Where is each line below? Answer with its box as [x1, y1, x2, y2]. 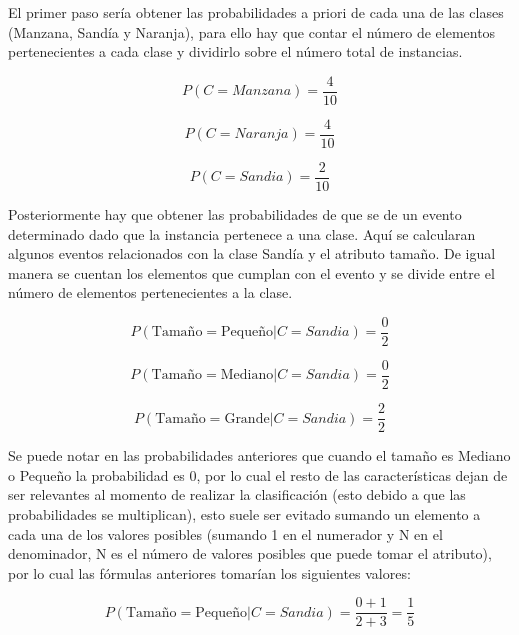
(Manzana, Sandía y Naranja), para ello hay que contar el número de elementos [8, 21, 496, 42]
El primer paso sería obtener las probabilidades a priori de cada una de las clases [8, 2, 504, 22]
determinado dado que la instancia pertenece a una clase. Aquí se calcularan [8, 223, 476, 244]
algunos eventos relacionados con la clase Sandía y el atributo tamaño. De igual [8, 243, 496, 264]
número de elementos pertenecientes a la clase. [8, 282, 293, 303]
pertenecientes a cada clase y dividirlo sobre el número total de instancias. [8, 41, 463, 62]
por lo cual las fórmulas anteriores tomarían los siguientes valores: [8, 562, 411, 583]
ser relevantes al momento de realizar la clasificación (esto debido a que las [8, 484, 466, 505]
